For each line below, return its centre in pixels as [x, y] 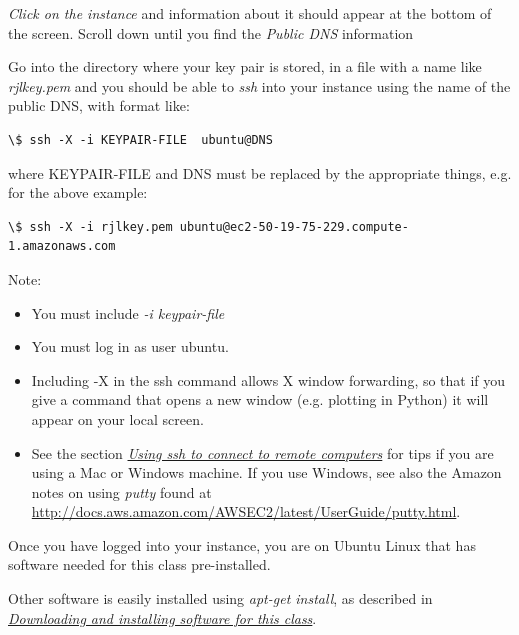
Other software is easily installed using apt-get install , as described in [220, 598]
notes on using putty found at [121, 491]
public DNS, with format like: [99, 105]
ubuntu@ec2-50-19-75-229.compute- [294, 226]
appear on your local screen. [117, 418]
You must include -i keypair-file [128, 312]
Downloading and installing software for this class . [162, 617]
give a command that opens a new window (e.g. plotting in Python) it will [260, 399]
